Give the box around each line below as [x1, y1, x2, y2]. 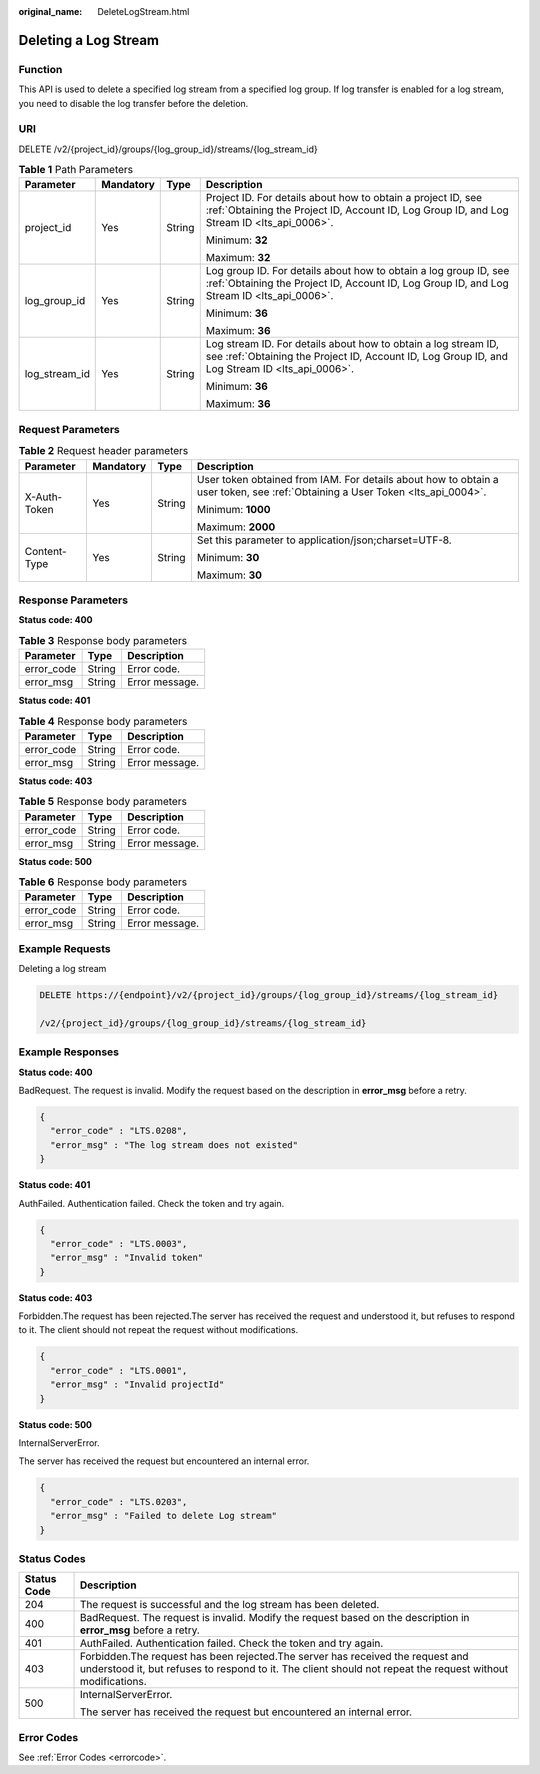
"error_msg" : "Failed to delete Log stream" [50, 1510, 277, 1522]
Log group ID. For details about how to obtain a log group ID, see [205, 264, 510, 278]
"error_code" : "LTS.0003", [50, 1238, 188, 1249]
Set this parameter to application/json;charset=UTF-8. [196, 533, 452, 547]
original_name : [18, 6, 83, 17]
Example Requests [18, 941, 111, 955]
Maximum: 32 [205, 251, 271, 265]
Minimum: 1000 [196, 502, 271, 516]
